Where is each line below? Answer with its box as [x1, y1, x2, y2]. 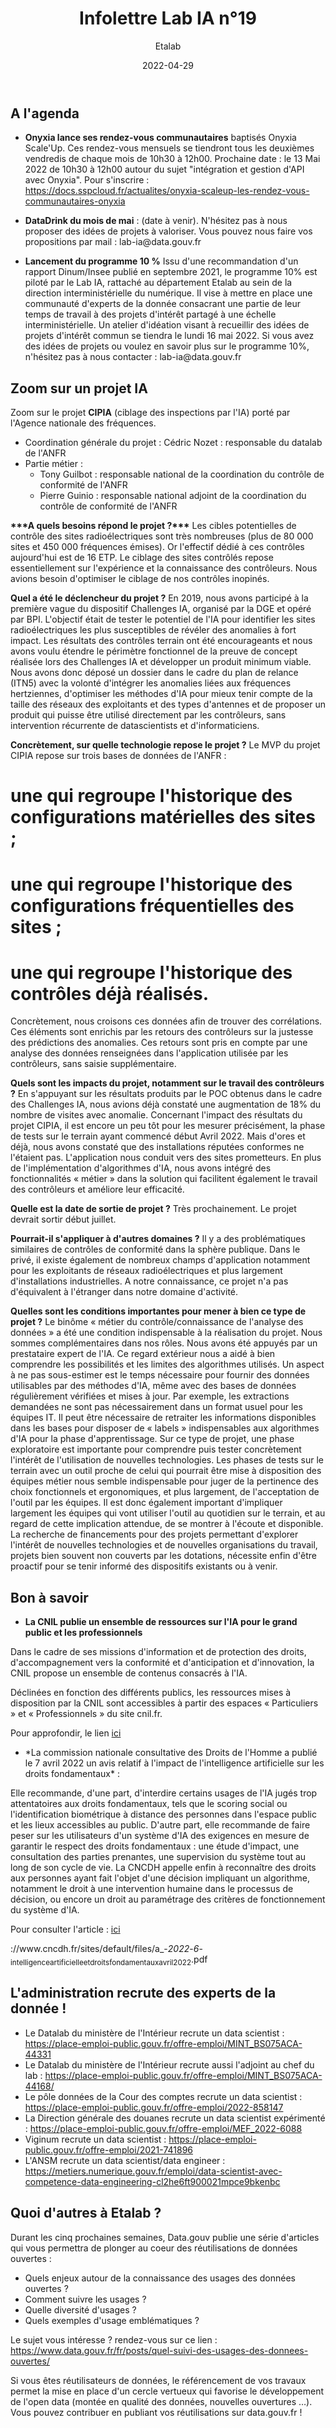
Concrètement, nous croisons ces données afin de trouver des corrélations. [10, 1015, 323, 1027]
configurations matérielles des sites [10, 806, 316, 829]
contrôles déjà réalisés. [10, 982, 210, 1005]
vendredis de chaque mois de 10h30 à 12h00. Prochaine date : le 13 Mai [24, 153, 321, 165]
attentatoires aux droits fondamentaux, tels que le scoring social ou [10, 1798, 288, 1810]
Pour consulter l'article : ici [10, 1923, 121, 1936]
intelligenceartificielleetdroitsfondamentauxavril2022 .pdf [10, 1953, 208, 1968]
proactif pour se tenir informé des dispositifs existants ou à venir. [10, 1560, 278, 1572]
